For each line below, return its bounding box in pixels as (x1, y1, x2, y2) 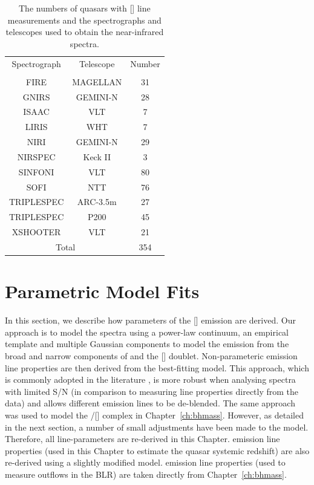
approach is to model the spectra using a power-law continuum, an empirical (5, 325, 289, 338)
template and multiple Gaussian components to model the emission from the (5, 337, 289, 350)
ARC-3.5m (77, 195, 117, 208)
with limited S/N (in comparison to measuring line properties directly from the (5, 385, 299, 397)
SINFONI (18, 165, 54, 178)
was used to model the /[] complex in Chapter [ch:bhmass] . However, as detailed (5, 408, 304, 421)
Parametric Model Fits (5, 279, 200, 304)
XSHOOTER (11, 226, 61, 238)
